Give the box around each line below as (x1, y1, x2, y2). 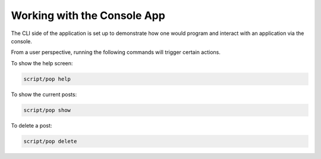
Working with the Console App (11, 9, 166, 22)
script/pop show (23, 107, 71, 113)
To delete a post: (11, 122, 52, 129)
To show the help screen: (11, 59, 73, 66)
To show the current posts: (11, 91, 77, 98)
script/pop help (23, 75, 71, 82)
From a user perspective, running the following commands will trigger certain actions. (11, 49, 221, 56)
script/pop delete (23, 138, 77, 145)
